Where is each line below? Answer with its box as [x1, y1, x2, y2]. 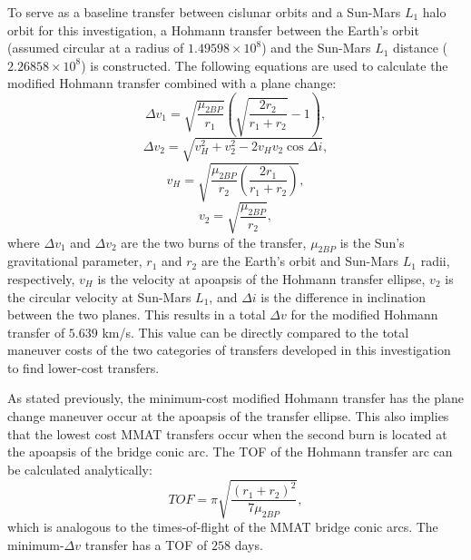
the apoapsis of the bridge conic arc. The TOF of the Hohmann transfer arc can [7, 442, 453, 461]
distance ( [393, 38, 448, 57]
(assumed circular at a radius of [7, 38, 184, 57]
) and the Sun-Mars [261, 38, 371, 57]
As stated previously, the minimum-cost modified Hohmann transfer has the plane [7, 388, 465, 408]
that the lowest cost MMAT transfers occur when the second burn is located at [7, 424, 447, 443]
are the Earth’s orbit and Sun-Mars [201, 251, 399, 270]
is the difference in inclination [260, 287, 427, 306]
